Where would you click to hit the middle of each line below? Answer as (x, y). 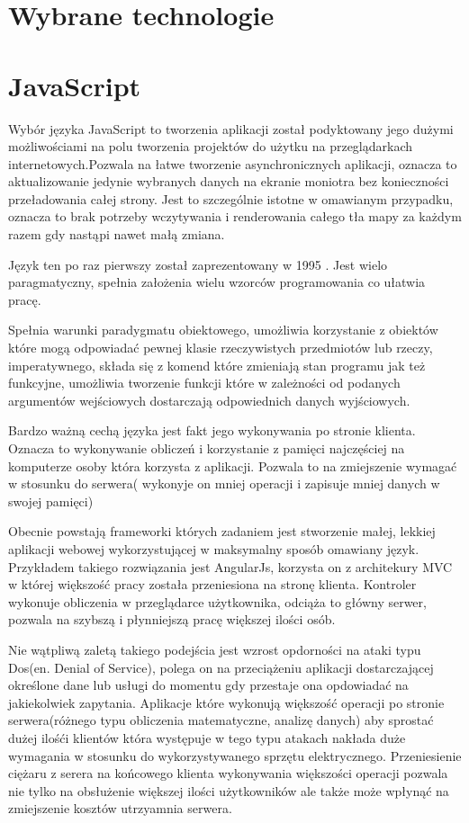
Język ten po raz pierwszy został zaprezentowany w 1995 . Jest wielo (198, 264)
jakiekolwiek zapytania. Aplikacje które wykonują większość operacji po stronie (226, 702)
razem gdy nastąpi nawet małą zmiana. (117, 234)
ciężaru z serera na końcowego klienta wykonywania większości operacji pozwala (228, 773)
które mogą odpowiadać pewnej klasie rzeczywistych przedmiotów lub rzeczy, (221, 348)
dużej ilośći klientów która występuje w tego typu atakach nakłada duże (207, 737)
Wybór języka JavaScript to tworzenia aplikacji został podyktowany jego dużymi (231, 128)
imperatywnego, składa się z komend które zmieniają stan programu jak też (217, 365)
